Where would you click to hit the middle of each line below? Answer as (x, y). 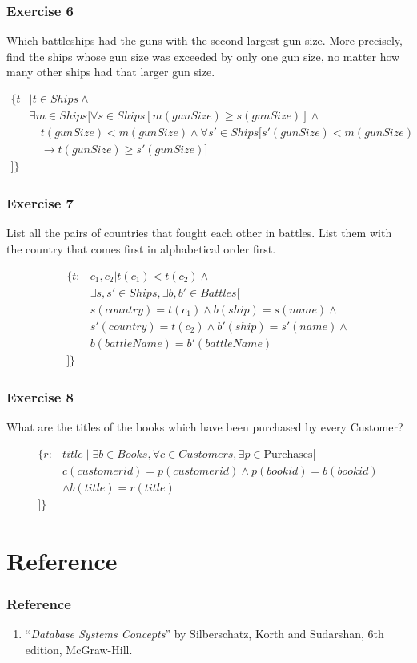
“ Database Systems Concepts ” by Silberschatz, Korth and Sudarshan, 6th (204, 634)
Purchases (288, 454)
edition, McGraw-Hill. (79, 649)
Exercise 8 (40, 396)
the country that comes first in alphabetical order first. (141, 248)
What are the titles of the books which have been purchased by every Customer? (205, 426)
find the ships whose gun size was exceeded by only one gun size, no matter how (203, 56)
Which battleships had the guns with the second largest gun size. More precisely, (204, 40)
